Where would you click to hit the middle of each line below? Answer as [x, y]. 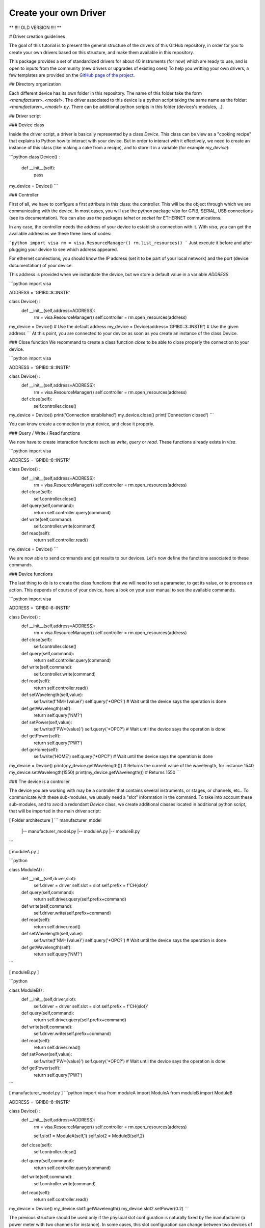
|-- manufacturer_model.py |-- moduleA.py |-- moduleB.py [80, 831]
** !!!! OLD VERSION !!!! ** [35, 28]
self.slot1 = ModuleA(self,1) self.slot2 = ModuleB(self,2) [89, 1136]
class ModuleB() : [27, 990]
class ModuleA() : [27, 869]
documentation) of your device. [41, 265]
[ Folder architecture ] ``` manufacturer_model [55, 820]
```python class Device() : [34, 157]
